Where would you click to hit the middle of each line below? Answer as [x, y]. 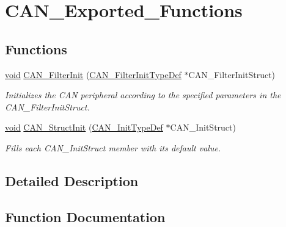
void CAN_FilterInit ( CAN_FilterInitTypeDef [93, 74]
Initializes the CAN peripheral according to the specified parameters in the [143, 95]
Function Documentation [85, 216]
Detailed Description [72, 180]
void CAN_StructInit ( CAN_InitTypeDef [84, 127]
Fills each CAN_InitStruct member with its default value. [113, 147]
